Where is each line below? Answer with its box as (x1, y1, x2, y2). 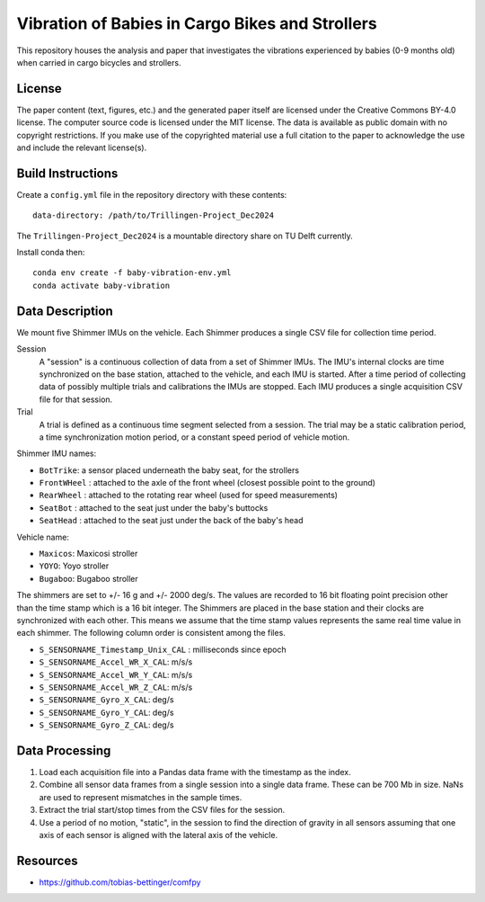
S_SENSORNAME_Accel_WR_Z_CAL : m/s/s (39, 682, 193, 692)
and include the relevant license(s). (16, 142, 147, 153)
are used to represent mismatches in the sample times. (39, 791, 242, 802)
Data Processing (16, 743, 111, 758)
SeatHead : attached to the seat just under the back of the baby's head (39, 515, 304, 526)
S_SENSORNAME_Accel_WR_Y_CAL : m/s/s (39, 669, 193, 680)
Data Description (16, 303, 114, 318)
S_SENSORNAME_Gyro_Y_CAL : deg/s (39, 707, 174, 718)
